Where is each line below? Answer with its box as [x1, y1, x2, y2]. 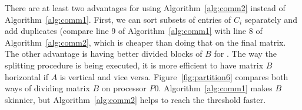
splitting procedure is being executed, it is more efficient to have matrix [5, 59, 264, 71]
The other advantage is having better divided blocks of [5, 47, 203, 60]
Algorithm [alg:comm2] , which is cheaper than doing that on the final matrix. [5, 36, 286, 48]
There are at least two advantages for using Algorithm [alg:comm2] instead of [5, 2, 286, 13]
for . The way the [214, 47, 277, 60]
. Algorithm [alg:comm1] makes [158, 82, 273, 94]
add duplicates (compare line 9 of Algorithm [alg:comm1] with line [5, 25, 247, 37]
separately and [244, 13, 297, 25]
